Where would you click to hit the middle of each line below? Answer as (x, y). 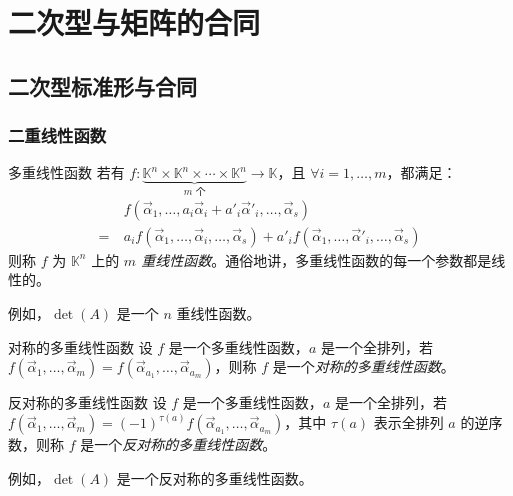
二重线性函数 (57, 135)
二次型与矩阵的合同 (134, 22)
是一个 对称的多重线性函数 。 (363, 366)
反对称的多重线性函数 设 (87, 402)
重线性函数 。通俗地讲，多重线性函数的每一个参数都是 (316, 259)
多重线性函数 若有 (66, 172)
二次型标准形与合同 (102, 85)
